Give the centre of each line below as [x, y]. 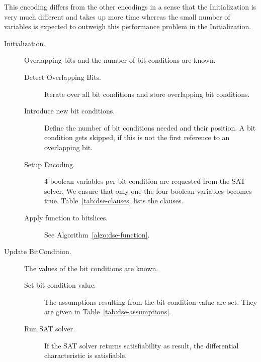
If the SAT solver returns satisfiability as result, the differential [142, 345]
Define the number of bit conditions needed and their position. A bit [150, 127]
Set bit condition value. [60, 285]
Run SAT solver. [50, 329]
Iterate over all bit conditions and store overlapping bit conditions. [147, 94]
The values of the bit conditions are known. [91, 268]
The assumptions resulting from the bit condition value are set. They [151, 301]
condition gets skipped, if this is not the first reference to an [137, 137]
